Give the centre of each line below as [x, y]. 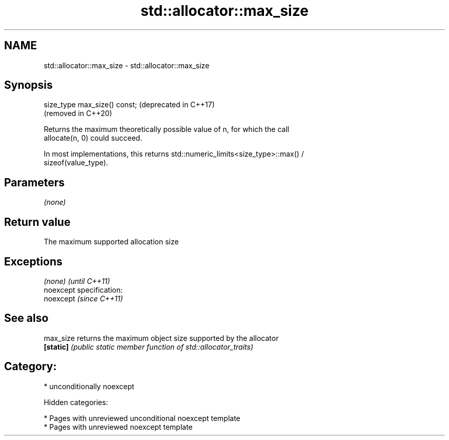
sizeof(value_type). [76, 163]
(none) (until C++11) [77, 281]
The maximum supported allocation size [111, 242]
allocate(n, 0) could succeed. [93, 138]
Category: [30, 367]
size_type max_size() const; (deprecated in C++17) [129, 105]
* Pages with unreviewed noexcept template [118, 427]
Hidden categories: [76, 402]
